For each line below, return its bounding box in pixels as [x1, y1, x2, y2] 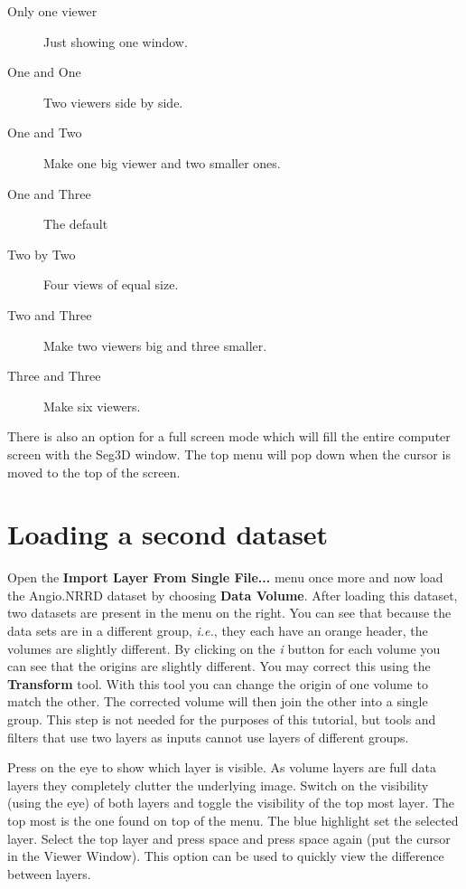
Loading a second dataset [7, 515, 329, 553]
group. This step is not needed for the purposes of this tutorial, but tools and [7, 709, 436, 728]
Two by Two [7, 244, 76, 263]
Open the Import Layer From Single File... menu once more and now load [7, 568, 443, 587]
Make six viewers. [43, 396, 141, 415]
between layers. [7, 864, 91, 883]
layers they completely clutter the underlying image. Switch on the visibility [7, 775, 429, 794]
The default [43, 214, 108, 233]
